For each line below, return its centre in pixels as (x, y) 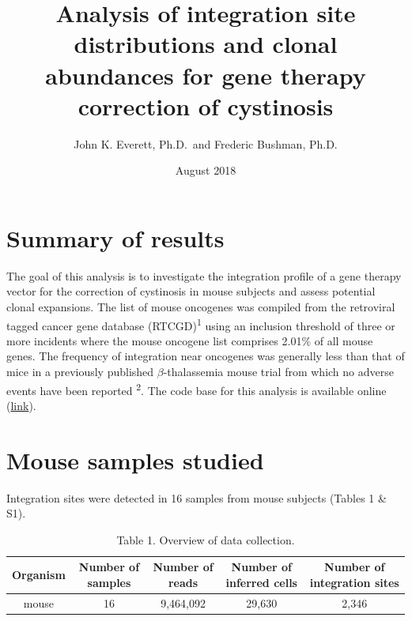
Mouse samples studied (135, 459)
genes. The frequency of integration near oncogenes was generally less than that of (206, 356)
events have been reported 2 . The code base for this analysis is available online (197, 389)
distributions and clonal (206, 44)
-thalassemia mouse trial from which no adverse (278, 372)
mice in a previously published (80, 372)
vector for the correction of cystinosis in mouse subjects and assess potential (191, 291)
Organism (39, 575)
